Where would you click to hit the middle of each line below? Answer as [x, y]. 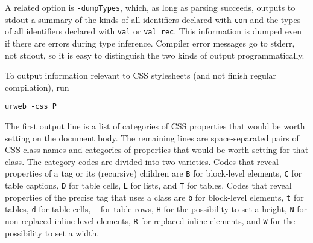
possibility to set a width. [52, 232]
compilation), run [37, 87]
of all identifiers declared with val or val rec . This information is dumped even [153, 31]
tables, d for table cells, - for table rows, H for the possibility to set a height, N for [156, 209]
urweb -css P [31, 107]
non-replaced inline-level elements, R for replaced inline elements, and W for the [150, 221]
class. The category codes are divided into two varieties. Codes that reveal [142, 161]
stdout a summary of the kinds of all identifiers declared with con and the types [153, 19]
